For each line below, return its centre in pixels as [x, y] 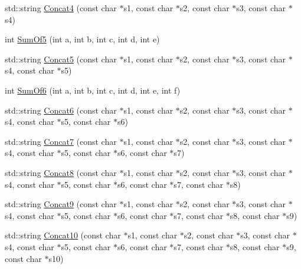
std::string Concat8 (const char [61, 172]
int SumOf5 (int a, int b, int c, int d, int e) [82, 39]
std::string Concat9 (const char [61, 204]
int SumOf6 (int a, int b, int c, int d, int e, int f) [93, 90]
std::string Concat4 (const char [61, 8]
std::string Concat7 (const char [61, 141]
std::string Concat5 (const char [61, 59]
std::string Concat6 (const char [61, 110]
